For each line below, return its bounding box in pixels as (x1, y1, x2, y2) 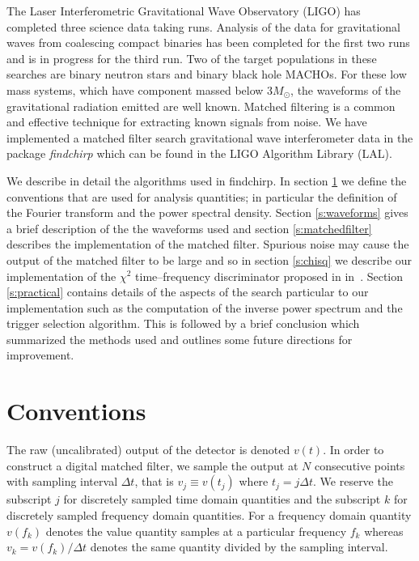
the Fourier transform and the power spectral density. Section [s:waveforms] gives (6, 204, 408, 221)
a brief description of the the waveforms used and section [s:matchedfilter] (6, 219, 372, 236)
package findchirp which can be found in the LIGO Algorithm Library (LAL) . (6, 145, 392, 162)
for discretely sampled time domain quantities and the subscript (63, 491, 381, 508)
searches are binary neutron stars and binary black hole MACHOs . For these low (6, 66, 407, 83)
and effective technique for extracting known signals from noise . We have (6, 113, 367, 130)
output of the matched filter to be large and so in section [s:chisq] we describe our (6, 251, 413, 268)
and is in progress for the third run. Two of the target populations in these (6, 49, 377, 66)
